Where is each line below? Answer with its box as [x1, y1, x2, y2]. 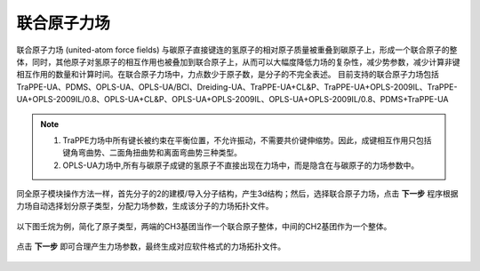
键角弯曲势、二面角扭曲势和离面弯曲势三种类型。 [62, 147, 242, 158]
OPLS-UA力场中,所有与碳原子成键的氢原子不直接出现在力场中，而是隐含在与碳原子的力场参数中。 [62, 160, 420, 171]
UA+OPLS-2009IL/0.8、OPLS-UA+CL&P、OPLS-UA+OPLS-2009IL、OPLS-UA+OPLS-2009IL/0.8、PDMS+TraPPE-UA [16, 94, 449, 105]
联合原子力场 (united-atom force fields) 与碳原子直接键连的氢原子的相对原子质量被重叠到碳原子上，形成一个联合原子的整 [16, 44, 458, 55]
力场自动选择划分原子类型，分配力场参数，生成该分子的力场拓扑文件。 [16, 201, 274, 211]
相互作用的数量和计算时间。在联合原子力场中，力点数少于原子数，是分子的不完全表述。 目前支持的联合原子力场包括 [16, 69, 439, 80]
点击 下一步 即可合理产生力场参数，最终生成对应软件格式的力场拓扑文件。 [16, 241, 286, 252]
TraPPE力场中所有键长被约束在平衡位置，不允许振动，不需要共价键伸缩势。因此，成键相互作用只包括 [62, 134, 432, 146]
